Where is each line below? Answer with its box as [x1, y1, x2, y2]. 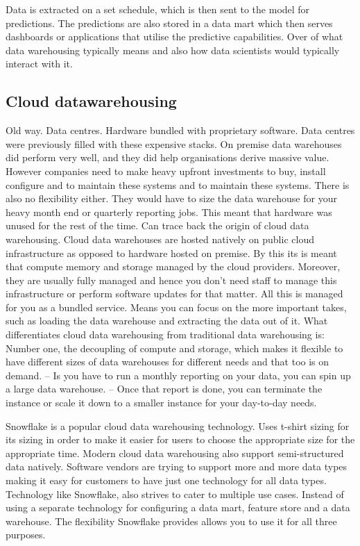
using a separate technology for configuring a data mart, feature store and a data [6, 500, 350, 515]
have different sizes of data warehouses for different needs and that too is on [6, 354, 329, 369]
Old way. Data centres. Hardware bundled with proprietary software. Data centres [6, 123, 355, 138]
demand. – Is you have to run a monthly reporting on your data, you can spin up [6, 367, 351, 382]
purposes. [6, 527, 46, 542]
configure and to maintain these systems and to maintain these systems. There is [6, 177, 350, 192]
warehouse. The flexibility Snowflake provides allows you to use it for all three [6, 513, 337, 528]
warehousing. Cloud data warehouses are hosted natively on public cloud [6, 231, 314, 246]
